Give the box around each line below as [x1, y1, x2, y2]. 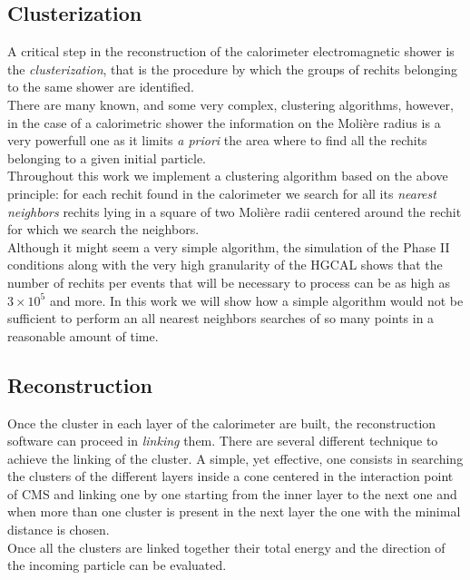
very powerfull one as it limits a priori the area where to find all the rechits [7, 131, 427, 150]
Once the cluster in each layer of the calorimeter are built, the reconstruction [7, 413, 436, 432]
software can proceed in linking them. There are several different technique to [7, 431, 438, 450]
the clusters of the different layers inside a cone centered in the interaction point [7, 467, 454, 486]
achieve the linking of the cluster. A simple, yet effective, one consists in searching [7, 448, 464, 467]
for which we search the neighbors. [7, 220, 200, 239]
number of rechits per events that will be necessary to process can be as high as [7, 272, 451, 291]
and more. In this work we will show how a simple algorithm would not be [49, 290, 464, 310]
